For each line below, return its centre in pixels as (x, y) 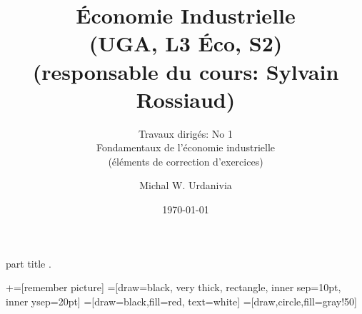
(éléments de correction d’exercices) (186, 161)
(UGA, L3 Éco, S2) (186, 43)
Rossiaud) (186, 99)
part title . (29, 263)
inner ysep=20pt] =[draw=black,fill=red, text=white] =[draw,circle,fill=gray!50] (181, 301)
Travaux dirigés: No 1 (186, 133)
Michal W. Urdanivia (186, 185)
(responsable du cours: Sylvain (186, 71)
